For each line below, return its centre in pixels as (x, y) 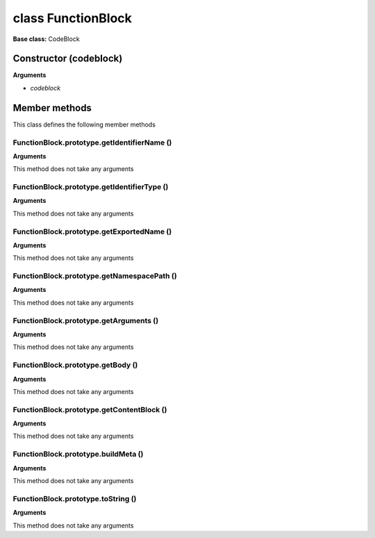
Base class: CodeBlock (46, 39)
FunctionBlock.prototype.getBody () (75, 365)
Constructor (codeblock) (68, 59)
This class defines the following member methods (84, 124)
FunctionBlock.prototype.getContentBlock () (90, 409)
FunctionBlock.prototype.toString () (75, 498)
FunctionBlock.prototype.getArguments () (86, 320)
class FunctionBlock (72, 18)
